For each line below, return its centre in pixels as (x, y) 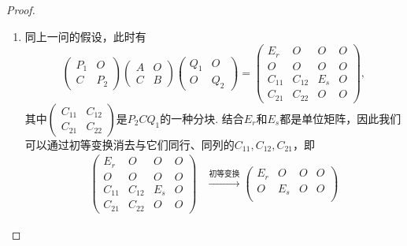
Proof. (21, 9)
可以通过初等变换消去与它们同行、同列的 (129, 144)
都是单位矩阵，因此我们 (340, 118)
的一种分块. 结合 (202, 118)
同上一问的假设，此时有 (85, 36)
